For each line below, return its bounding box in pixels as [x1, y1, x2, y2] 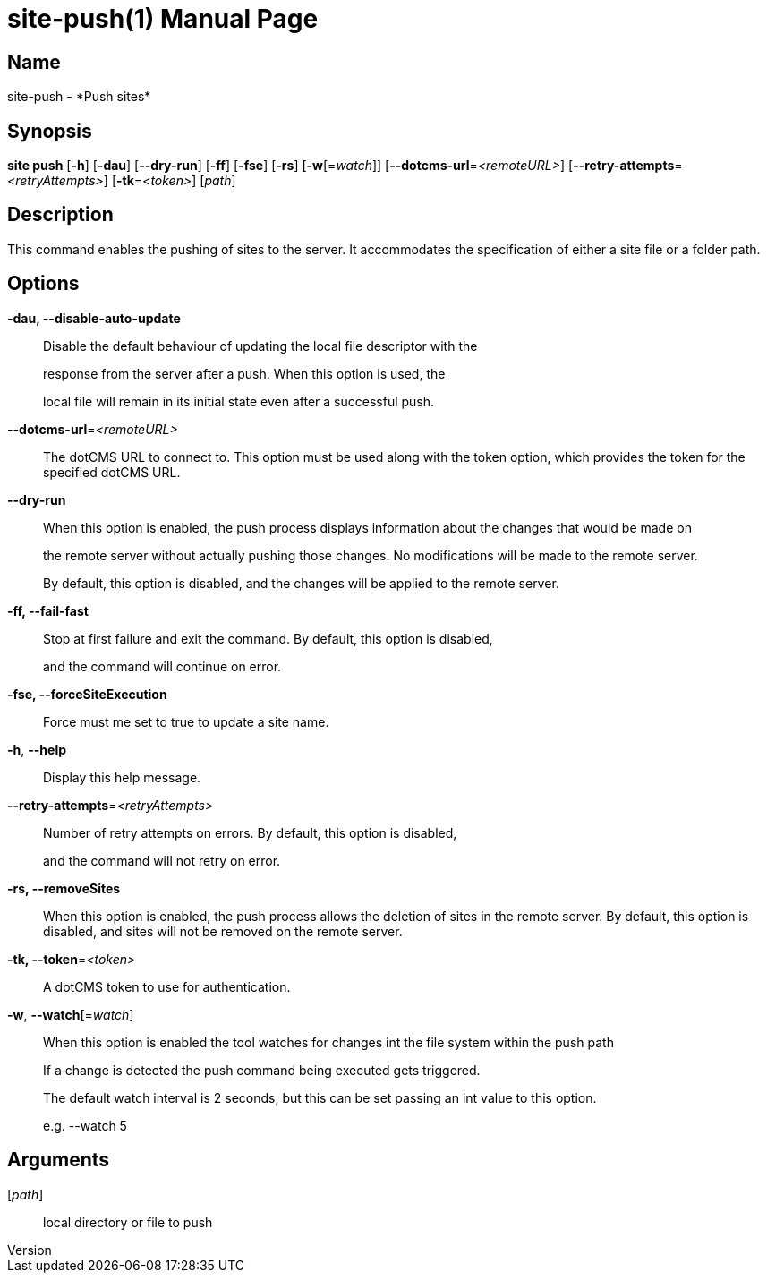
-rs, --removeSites [7, 880, 121, 896]
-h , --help [7, 741, 67, 757]
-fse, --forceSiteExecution [7, 686, 167, 702]
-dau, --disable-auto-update [7, 310, 181, 326]
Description [7, 203, 114, 226]
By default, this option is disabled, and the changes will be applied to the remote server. [43, 575, 559, 591]
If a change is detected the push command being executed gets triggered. [43, 1062, 481, 1078]
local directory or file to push [43, 1214, 213, 1230]
